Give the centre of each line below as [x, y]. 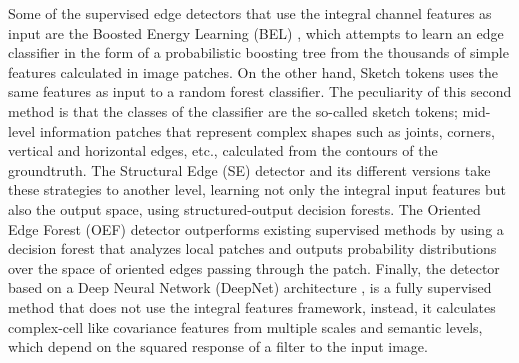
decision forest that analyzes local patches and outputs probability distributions [252, 248]
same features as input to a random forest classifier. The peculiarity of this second [260, 91]
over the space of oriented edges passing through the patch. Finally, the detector [254, 267]
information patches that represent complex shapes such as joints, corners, [267, 130]
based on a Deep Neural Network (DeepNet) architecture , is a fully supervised [250, 287]
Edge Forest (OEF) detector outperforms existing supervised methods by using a [256, 228]
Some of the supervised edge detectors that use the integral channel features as [250, 13]
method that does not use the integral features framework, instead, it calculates [252, 306]
